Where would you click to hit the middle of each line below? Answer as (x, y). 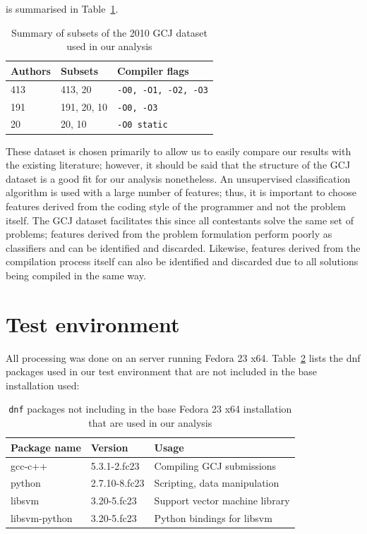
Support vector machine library (222, 500)
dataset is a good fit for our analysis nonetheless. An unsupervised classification (178, 178)
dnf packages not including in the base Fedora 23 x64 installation (150, 409)
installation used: (43, 385)
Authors (31, 70)
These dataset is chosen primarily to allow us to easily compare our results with (179, 151)
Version (109, 447)
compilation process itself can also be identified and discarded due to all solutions (182, 261)
